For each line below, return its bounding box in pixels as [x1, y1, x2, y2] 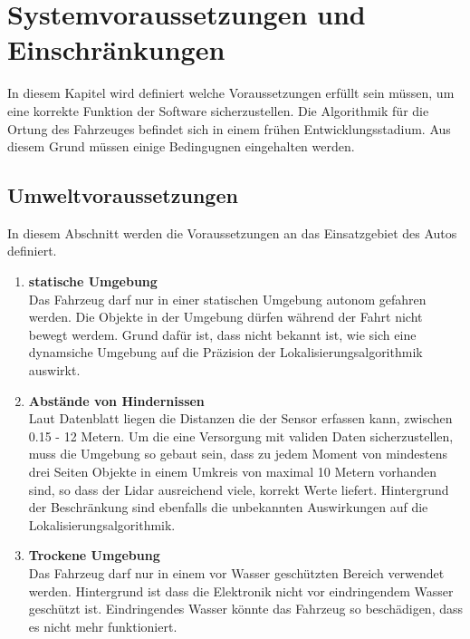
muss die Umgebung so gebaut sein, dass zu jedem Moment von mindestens [28, 444, 447, 463]
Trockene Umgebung [28, 546, 160, 565]
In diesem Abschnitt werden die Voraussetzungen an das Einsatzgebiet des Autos [7, 223, 457, 242]
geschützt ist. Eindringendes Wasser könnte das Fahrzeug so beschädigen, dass [28, 599, 464, 618]
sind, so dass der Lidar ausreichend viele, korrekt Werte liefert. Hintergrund [28, 479, 449, 499]
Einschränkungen [7, 31, 225, 68]
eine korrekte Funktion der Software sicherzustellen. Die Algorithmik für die [7, 101, 429, 120]
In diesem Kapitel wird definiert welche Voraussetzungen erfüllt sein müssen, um [7, 83, 455, 102]
